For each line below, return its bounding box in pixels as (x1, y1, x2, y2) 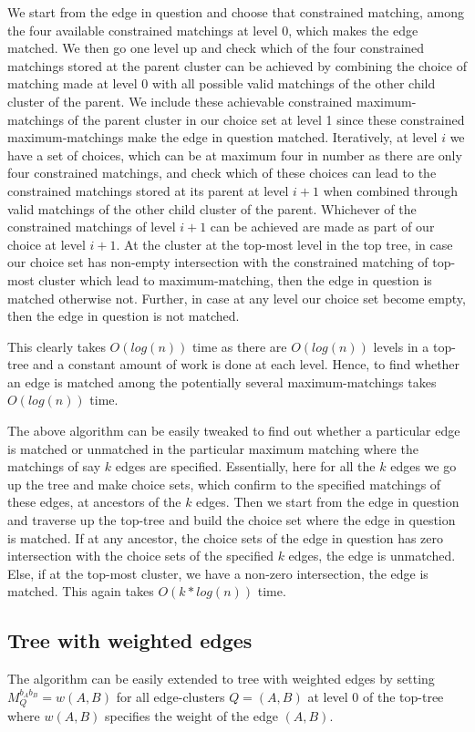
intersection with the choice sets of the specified (7, 546, 274, 565)
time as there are (191, 336, 287, 356)
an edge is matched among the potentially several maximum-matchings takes (7, 372, 437, 391)
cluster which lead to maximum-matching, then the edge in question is (38, 270, 432, 289)
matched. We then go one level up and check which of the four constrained (7, 38, 425, 57)
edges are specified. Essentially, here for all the (115, 457, 376, 476)
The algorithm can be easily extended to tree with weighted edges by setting (7, 669, 435, 688)
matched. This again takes (7, 582, 154, 601)
